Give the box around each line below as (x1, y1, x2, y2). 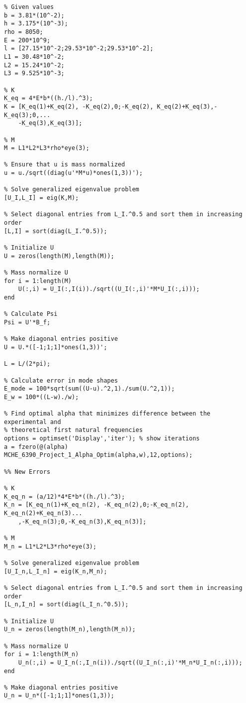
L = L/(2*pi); (4, 360, 51, 368)
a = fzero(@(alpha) (4, 443, 68, 450)
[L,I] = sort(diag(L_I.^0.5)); (4, 227, 107, 235)
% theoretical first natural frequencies (4, 426, 143, 434)
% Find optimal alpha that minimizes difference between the (4, 410, 211, 418)
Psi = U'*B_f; (4, 318, 51, 326)
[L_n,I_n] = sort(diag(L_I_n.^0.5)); (4, 601, 129, 608)
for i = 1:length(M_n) (4, 651, 79, 658)
